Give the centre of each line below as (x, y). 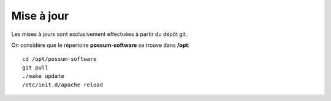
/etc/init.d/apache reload (63, 85)
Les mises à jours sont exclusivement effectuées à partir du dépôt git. (99, 34)
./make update (43, 76)
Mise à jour (40, 16)
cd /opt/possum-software (59, 59)
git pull (35, 68)
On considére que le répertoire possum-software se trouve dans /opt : (101, 45)
